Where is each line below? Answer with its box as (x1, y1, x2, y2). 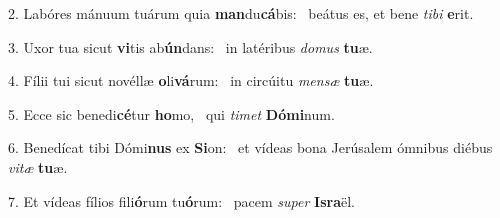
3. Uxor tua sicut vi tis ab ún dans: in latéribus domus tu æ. (8, 36, 373, 57)
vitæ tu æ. (8, 156, 68, 177)
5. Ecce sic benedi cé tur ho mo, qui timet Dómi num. (8, 103, 335, 124)
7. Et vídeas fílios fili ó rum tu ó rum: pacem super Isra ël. (8, 190, 356, 211)
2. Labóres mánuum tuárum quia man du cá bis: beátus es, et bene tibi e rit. (8, 3, 474, 23)
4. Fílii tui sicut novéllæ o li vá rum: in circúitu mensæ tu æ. (8, 70, 374, 91)
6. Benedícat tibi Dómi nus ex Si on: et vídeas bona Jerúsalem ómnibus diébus (8, 137, 493, 158)
